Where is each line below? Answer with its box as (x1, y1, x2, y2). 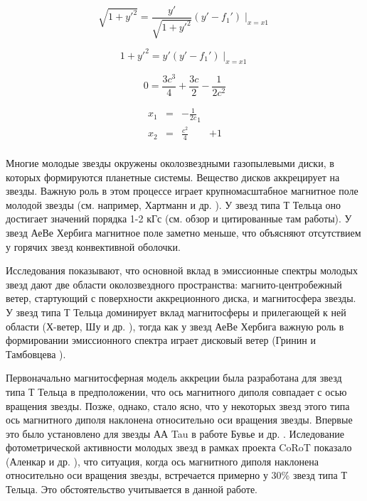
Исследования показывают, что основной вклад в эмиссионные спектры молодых (6, 263, 358, 278)
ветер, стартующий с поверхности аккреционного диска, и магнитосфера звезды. (6, 291, 356, 306)
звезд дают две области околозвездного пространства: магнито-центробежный (6, 276, 342, 291)
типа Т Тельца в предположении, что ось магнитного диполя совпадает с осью (6, 384, 347, 399)
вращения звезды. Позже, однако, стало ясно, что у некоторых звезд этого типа (6, 398, 350, 413)
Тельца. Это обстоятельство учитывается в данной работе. (6, 482, 257, 497)
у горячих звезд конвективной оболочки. (6, 239, 181, 254)
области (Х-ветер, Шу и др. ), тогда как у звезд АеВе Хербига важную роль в (6, 318, 344, 333)
